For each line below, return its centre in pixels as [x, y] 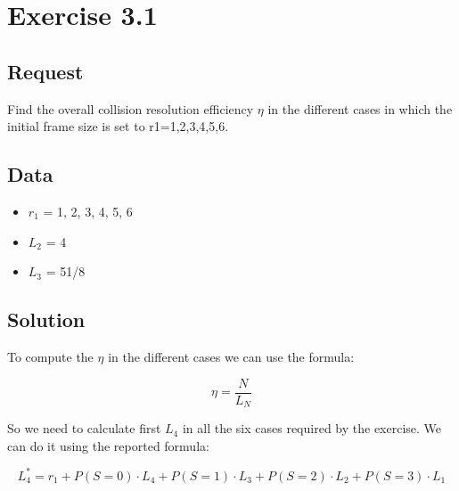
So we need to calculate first [84, 428]
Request [45, 71]
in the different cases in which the [360, 108]
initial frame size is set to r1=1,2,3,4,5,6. [118, 126]
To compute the [50, 356]
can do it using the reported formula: [108, 445]
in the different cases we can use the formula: [231, 356]
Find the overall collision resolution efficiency [131, 108]
